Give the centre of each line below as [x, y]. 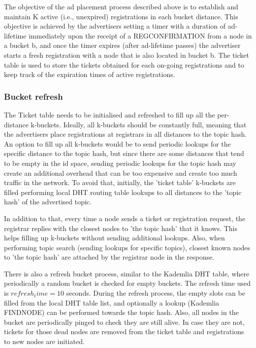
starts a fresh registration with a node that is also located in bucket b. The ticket [127, 55]
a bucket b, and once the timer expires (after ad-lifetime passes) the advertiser [122, 45]
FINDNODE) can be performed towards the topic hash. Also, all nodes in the [121, 312]
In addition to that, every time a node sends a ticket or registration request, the [125, 218]
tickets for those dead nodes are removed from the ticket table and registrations [124, 331]
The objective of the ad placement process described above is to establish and [121, 6]
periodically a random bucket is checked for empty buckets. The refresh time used [127, 283]
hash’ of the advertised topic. [48, 202]
